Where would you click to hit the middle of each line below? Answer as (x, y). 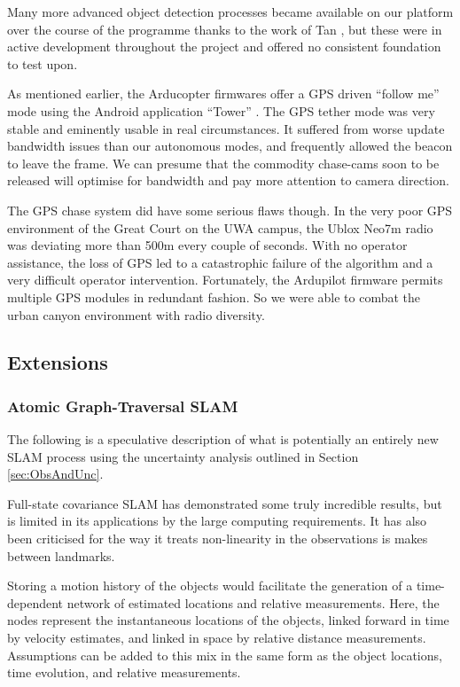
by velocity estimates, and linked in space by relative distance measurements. (217, 638)
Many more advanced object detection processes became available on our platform (230, 12)
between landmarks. (61, 555)
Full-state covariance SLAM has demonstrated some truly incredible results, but (225, 503)
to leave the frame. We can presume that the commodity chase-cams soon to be (223, 163)
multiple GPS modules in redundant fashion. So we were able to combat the (214, 297)
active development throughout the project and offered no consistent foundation (224, 47)
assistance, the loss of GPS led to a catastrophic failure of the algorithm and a (220, 262)
